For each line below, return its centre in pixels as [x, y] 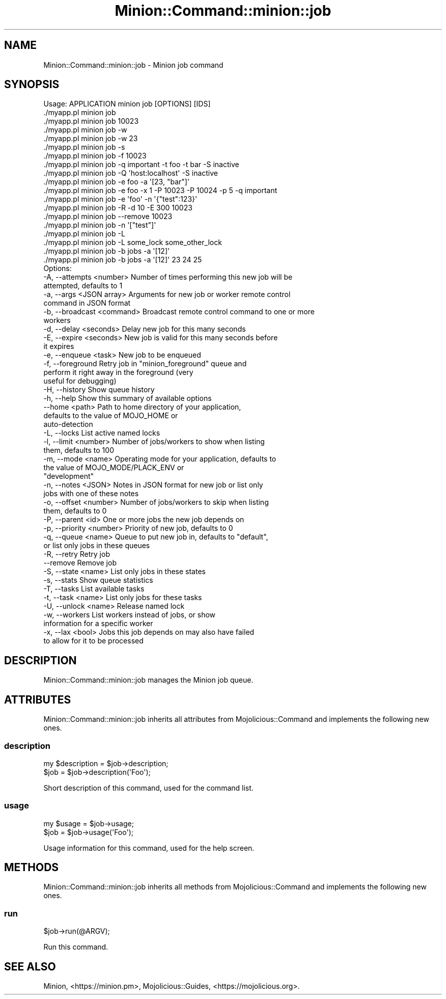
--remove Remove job [80, 563]
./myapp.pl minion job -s [84, 147]
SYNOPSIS [32, 85]
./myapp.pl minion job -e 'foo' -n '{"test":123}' [120, 199]
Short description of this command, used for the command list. [148, 788]
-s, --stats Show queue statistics [98, 580]
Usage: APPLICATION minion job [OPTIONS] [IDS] [127, 104]
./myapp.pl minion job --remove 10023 [108, 217]
